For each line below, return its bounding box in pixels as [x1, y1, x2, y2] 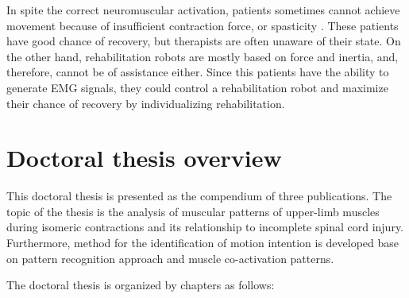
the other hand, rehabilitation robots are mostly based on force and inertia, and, [6, 48, 399, 64]
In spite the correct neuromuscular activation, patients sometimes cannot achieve [6, 2, 400, 17]
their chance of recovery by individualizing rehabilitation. [6, 95, 285, 111]
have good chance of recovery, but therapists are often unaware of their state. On [6, 33, 401, 49]
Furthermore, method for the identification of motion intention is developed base [6, 234, 399, 251]
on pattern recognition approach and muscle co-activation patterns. [6, 250, 334, 266]
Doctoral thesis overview [6, 141, 282, 174]
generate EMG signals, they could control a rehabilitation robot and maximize [6, 79, 388, 95]
